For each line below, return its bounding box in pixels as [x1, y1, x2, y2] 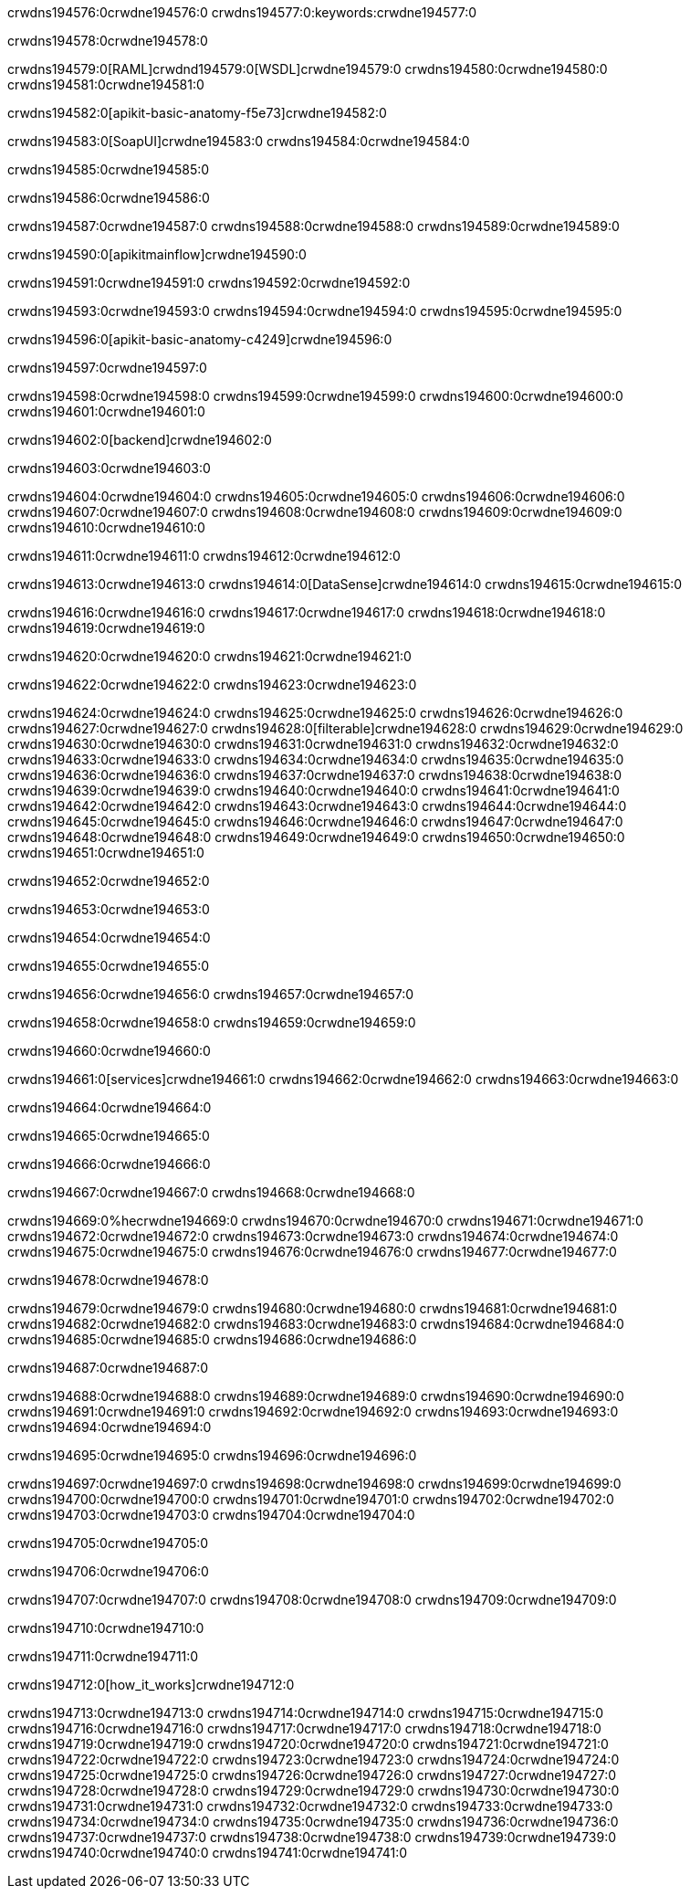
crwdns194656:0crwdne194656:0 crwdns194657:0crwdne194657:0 [7, 986, 414, 1002]
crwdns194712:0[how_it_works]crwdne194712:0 [7, 1677, 295, 1692]
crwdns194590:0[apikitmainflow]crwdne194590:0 [7, 247, 307, 262]
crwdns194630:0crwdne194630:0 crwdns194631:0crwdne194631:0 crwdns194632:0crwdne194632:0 [7, 736, 619, 752]
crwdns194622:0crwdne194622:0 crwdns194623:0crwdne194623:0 [7, 677, 417, 692]
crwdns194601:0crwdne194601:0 [7, 404, 205, 419]
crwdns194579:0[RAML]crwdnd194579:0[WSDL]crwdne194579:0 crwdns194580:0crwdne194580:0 [7, 61, 608, 77]
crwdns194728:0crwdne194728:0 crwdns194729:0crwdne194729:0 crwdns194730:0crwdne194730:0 [7, 1783, 620, 1798]
